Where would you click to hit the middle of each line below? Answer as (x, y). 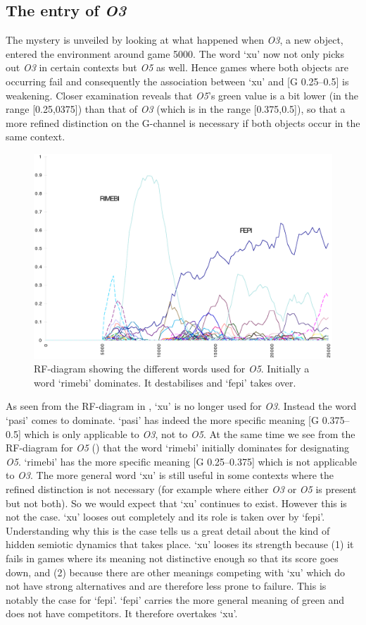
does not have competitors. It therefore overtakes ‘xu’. (122, 613)
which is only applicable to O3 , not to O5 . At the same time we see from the (190, 433)
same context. (36, 136)
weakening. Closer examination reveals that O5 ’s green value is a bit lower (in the (182, 95)
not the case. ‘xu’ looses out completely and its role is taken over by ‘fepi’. (165, 517)
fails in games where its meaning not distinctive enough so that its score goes (172, 558)
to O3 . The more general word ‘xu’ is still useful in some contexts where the (170, 475)
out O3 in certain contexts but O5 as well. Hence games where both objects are (177, 67)
